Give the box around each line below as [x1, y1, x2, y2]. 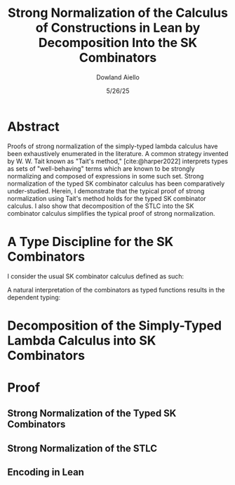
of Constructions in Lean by [35, 20, 201, 36]
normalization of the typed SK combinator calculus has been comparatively [7, 179, 225, 188]
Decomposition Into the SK [38, 35, 198, 51]
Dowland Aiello [95, 72, 140, 82]
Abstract [7, 118, 60, 134]
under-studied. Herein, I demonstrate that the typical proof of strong [7, 186, 205, 195]
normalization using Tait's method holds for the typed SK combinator [7, 194, 207, 202]
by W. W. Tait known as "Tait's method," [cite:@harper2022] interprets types [7, 157, 228, 165]
